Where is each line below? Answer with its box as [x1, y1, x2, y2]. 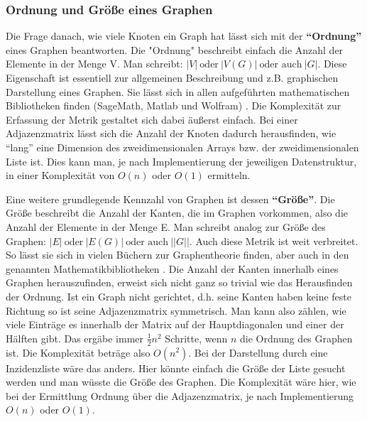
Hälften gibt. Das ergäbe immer [6, 330, 144, 345]
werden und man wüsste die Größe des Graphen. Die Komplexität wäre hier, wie [6, 374, 356, 389]
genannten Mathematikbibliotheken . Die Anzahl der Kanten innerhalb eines [6, 261, 339, 276]
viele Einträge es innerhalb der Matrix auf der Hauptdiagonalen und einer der [6, 317, 344, 332]
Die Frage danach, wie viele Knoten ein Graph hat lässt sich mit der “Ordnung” [6, 28, 362, 43]
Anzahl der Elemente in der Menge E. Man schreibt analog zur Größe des [6, 219, 326, 234]
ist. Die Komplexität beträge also [6, 345, 150, 359]
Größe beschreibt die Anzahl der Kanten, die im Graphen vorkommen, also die [6, 205, 348, 220]
